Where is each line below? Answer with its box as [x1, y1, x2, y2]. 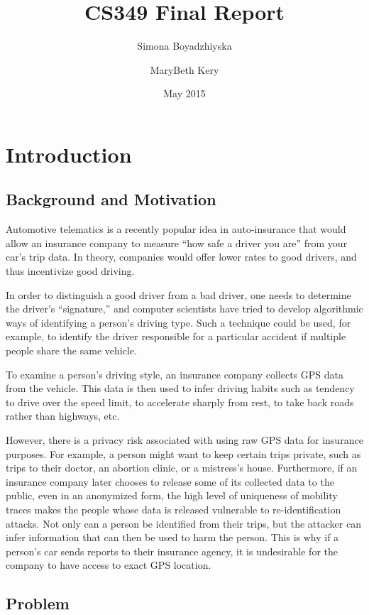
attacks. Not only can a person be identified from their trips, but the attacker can [6, 516, 361, 530]
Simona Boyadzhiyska [137, 38, 232, 53]
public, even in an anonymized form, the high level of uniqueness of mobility [6, 488, 338, 503]
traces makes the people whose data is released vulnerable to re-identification [6, 501, 341, 516]
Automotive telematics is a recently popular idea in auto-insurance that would [6, 222, 346, 236]
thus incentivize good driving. [6, 263, 135, 278]
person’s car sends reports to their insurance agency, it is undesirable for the [6, 543, 338, 558]
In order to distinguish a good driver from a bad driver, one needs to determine [6, 287, 351, 302]
